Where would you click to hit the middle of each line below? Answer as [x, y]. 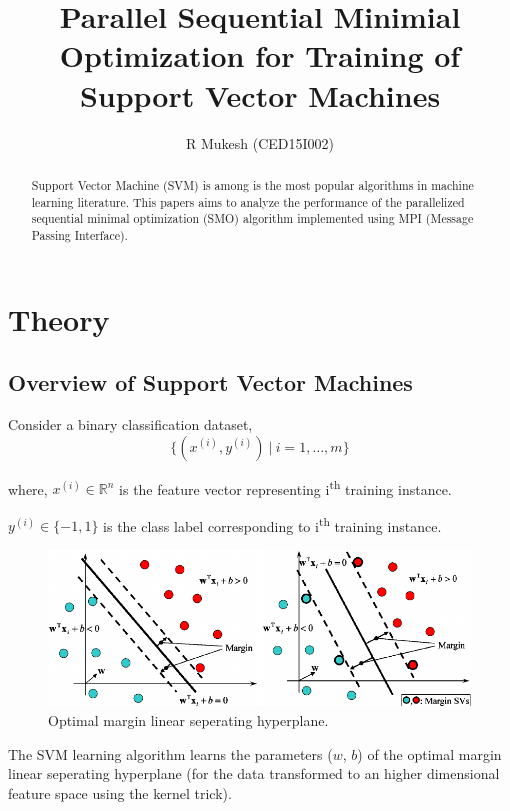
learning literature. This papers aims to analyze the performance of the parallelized [248, 201]
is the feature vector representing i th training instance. [285, 487]
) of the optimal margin [429, 753]
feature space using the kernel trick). [120, 792]
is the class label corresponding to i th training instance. [272, 524]
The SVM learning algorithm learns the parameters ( [170, 753]
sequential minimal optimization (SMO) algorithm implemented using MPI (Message [252, 218]
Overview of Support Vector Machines [210, 382]
